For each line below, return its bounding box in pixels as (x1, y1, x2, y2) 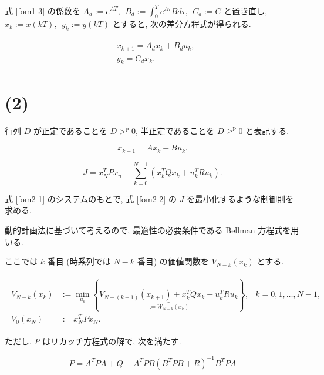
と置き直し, (224, 4, 268, 16)
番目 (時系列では (47, 255, 111, 267)
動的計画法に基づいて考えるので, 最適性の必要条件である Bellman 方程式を (5, 223, 291, 236)
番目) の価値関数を (137, 255, 209, 267)
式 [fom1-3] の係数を (5, 4, 80, 16)
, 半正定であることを (135, 124, 215, 136)
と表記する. (245, 124, 289, 136)
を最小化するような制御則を (187, 192, 294, 205)
